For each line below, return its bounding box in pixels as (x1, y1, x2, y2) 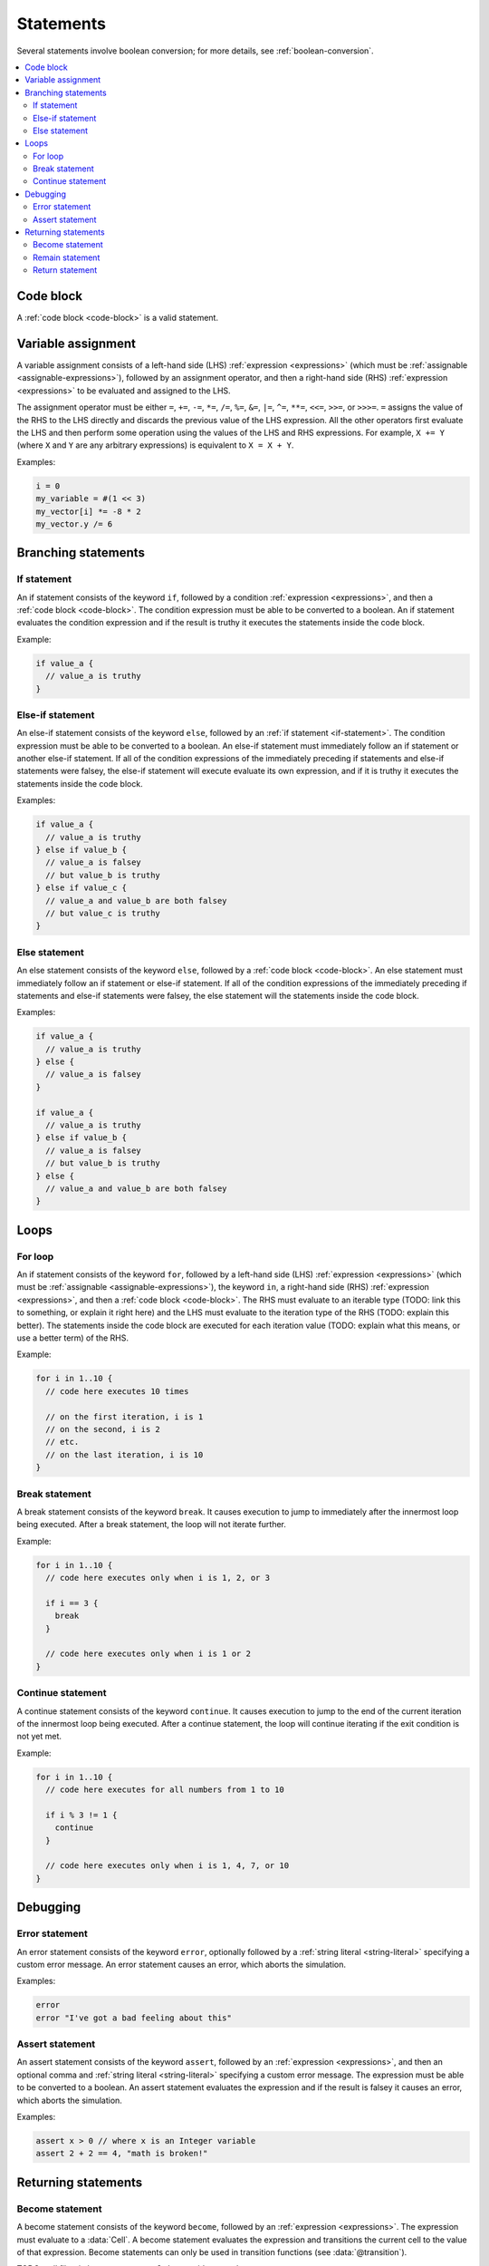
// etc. (45, 1437, 80, 1448)
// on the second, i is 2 (45, 1424, 160, 1434)
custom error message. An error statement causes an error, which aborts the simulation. (16, 1959, 346, 1970)
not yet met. (16, 1731, 62, 1742)
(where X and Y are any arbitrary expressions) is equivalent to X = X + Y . (16, 440, 294, 450)
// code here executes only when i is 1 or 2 (45, 1649, 251, 1659)
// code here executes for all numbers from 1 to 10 (45, 1785, 284, 1795)
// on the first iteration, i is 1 (45, 1411, 204, 1422)
